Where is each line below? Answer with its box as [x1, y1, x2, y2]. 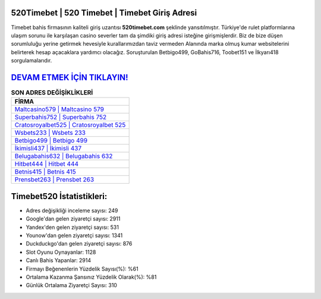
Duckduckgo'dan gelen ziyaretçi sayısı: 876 [26, 240, 133, 247]
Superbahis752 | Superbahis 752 [14, 113, 107, 121]
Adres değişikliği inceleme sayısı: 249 [26, 207, 118, 214]
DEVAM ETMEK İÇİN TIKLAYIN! [11, 72, 128, 83]
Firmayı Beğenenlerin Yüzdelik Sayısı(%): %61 [26, 265, 139, 272]
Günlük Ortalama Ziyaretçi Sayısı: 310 [26, 282, 117, 289]
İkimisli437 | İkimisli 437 [14, 144, 82, 153]
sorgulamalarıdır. [11, 57, 52, 64]
